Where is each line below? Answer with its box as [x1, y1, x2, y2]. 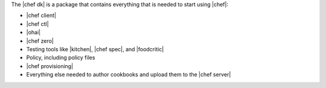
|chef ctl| [26, 20, 49, 27]
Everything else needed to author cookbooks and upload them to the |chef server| [26, 71, 231, 78]
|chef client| [26, 12, 57, 19]
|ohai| [26, 29, 41, 36]
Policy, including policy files [26, 54, 95, 61]
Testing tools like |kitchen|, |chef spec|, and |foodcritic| [26, 45, 164, 52]
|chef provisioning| [26, 62, 74, 69]
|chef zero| [26, 37, 54, 45]
